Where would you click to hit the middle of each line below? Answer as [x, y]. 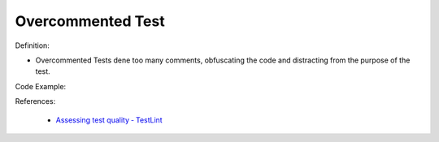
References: [35, 101]
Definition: [33, 45]
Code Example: [41, 86]
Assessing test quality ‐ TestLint [109, 120]
